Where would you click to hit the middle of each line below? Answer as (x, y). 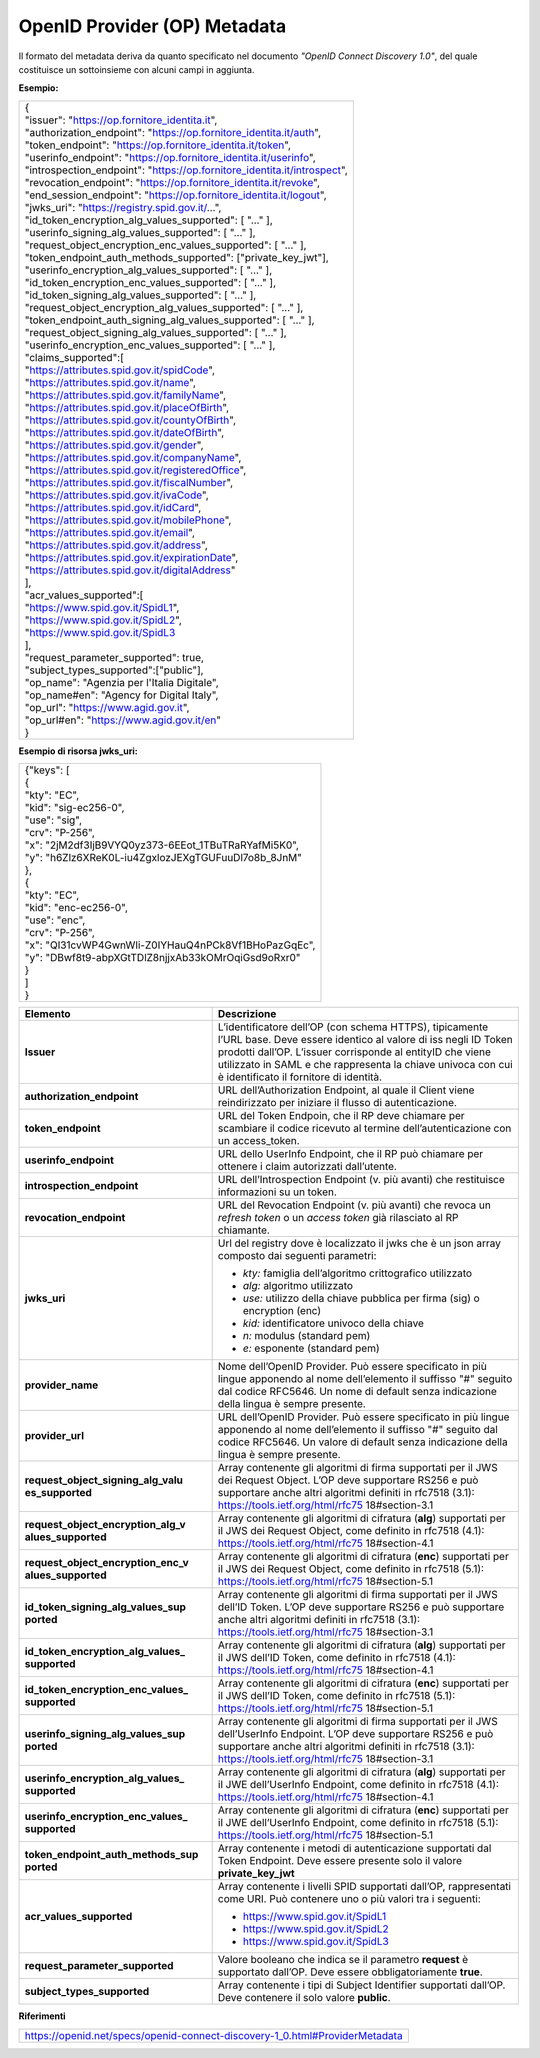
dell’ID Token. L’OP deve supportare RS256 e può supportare (361, 1607)
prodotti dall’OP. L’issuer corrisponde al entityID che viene (354, 1052)
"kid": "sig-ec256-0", (74, 808)
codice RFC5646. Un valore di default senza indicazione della (363, 1442)
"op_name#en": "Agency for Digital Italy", (121, 695)
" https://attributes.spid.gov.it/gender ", (114, 445)
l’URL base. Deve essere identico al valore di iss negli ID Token (365, 1040)
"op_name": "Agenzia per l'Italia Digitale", (121, 682)
